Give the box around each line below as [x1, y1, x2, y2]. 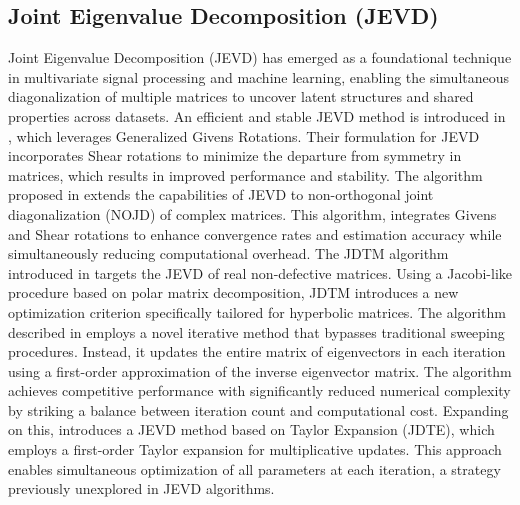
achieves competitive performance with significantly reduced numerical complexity [8, 380, 511, 401]
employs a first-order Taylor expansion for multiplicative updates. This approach [8, 439, 502, 460]
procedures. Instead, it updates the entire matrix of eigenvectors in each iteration [8, 341, 506, 362]
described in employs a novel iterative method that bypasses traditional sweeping [8, 321, 505, 342]
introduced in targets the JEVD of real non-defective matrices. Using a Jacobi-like [8, 262, 512, 283]
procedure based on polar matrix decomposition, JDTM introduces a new [8, 282, 459, 303]
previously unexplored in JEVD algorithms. [8, 478, 275, 499]
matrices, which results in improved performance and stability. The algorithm [8, 164, 483, 185]
